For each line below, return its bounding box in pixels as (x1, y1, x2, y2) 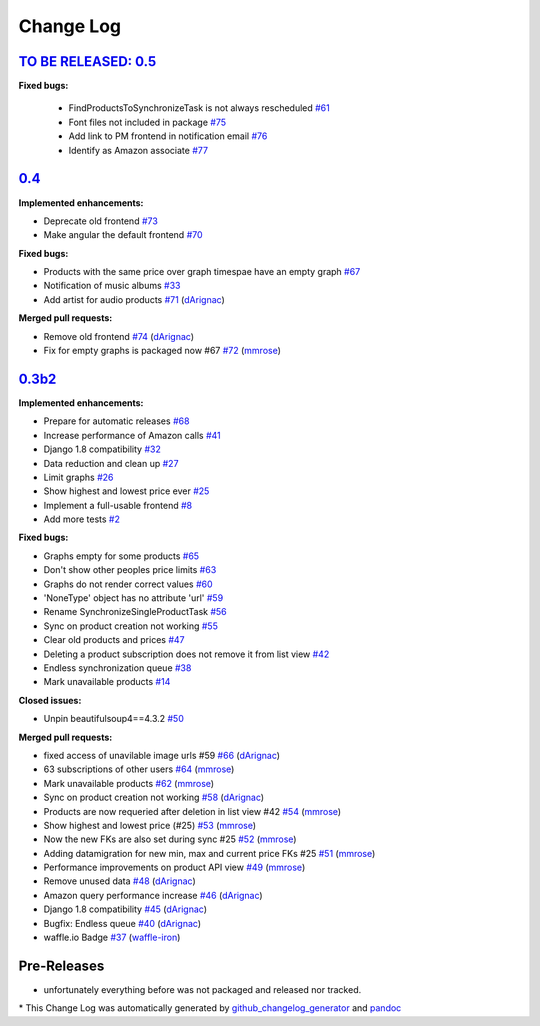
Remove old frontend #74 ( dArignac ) (43, 330, 195, 342)
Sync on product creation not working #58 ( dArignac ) (43, 791, 265, 804)
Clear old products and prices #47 (43, 634, 185, 646)
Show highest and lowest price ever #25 (43, 485, 210, 497)
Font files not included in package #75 (68, 116, 227, 128)
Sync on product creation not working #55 (43, 620, 219, 632)
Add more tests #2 (43, 513, 120, 525)
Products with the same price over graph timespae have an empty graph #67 (43, 266, 361, 278)
